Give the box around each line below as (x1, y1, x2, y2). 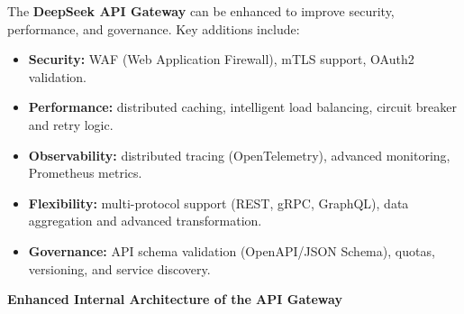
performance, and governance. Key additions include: (7, 19, 300, 38)
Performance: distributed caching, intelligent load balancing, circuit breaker (28, 97, 457, 116)
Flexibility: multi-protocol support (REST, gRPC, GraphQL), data (28, 193, 409, 212)
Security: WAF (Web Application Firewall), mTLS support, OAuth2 (28, 50, 414, 69)
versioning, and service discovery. (28, 259, 211, 278)
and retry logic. (28, 115, 114, 134)
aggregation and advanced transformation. (28, 211, 262, 230)
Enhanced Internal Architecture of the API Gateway (7, 290, 342, 309)
